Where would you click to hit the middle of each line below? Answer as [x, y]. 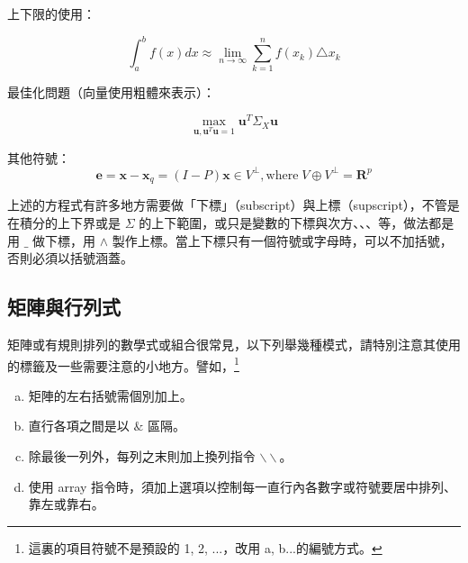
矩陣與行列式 [64, 307]
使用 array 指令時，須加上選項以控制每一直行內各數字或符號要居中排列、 [243, 486]
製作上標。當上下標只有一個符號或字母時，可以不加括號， [282, 240]
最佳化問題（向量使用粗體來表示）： [111, 92]
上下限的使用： [51, 14]
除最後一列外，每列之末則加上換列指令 [142, 456]
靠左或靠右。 [66, 504]
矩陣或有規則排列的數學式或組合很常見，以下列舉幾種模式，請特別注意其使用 [234, 344]
